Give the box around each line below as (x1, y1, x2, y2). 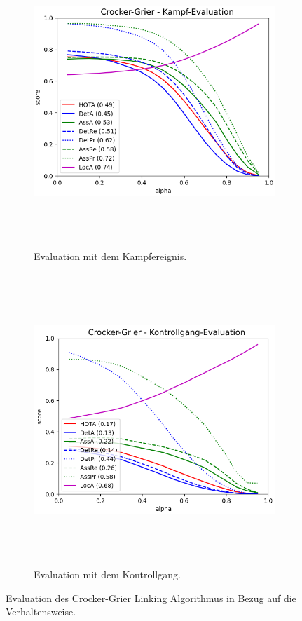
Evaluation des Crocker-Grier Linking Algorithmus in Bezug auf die (6, 590, 296, 605)
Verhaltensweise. (6, 604, 76, 619)
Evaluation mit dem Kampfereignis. (34, 249, 187, 264)
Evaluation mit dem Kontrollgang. (34, 567, 181, 582)
